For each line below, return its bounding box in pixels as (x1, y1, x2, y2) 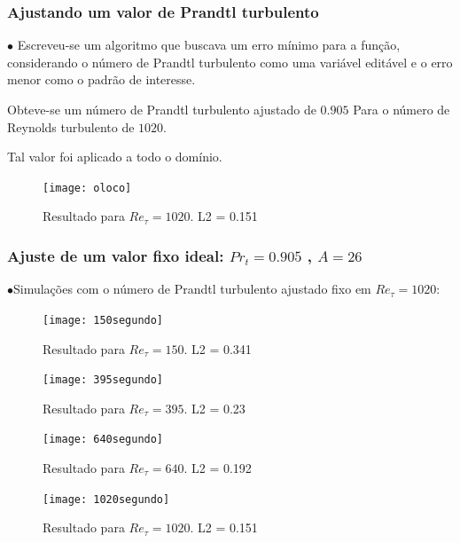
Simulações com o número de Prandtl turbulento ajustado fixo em (13, 279, 371, 298)
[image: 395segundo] (43, 374, 164, 387)
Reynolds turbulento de (7, 117, 135, 136)
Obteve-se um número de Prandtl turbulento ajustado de (7, 100, 316, 118)
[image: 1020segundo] (43, 492, 170, 506)
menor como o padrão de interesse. (7, 70, 196, 89)
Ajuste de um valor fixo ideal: (7, 244, 224, 266)
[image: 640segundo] (43, 433, 164, 446)
